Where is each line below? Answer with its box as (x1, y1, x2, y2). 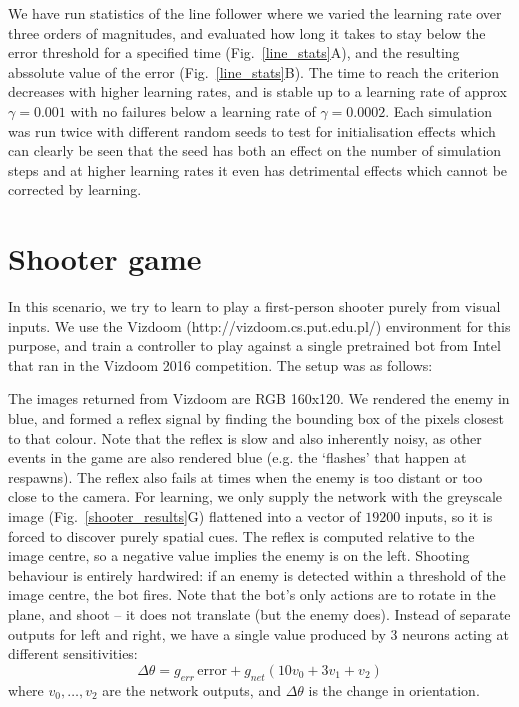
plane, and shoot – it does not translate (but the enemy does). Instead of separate (8, 603, 511, 624)
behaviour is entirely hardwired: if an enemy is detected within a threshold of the (8, 564, 506, 585)
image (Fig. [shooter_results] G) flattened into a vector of (8, 506, 361, 526)
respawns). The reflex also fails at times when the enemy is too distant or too (8, 466, 483, 487)
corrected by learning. (8, 179, 142, 200)
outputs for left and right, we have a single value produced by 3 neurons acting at (8, 623, 509, 644)
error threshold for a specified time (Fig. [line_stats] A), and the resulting (8, 42, 460, 63)
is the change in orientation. (308, 679, 480, 700)
